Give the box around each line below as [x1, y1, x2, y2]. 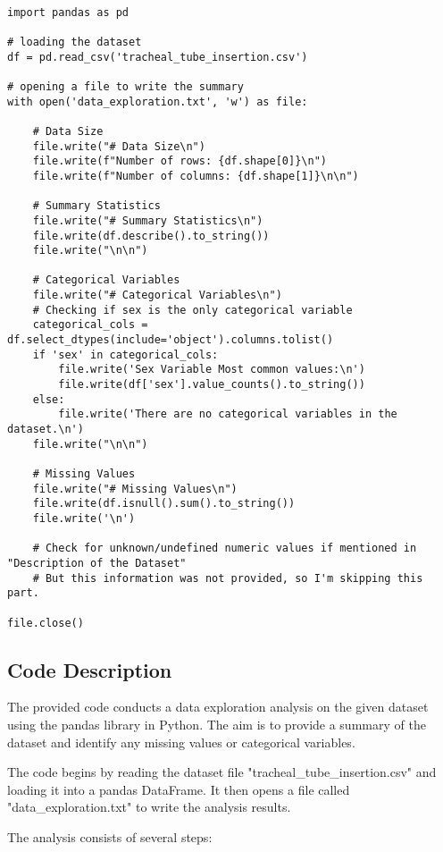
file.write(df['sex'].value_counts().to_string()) [58, 378, 365, 392]
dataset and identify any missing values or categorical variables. [7, 732, 355, 751]
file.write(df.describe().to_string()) [32, 229, 270, 242]
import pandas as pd [7, 5, 130, 19]
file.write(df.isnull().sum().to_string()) [32, 497, 296, 510]
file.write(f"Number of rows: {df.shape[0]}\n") [32, 155, 327, 168]
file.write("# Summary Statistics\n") [32, 214, 263, 227]
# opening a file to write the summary [7, 80, 244, 93]
